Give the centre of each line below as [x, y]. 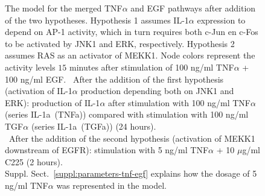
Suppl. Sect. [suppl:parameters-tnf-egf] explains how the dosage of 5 [131, 173]
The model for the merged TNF [64, 8]
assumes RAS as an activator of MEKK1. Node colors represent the [130, 55]
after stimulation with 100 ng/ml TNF [179, 102]
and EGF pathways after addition [193, 8]
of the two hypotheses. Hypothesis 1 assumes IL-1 [97, 20]
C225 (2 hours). [34, 161]
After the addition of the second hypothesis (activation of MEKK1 [132, 138]
